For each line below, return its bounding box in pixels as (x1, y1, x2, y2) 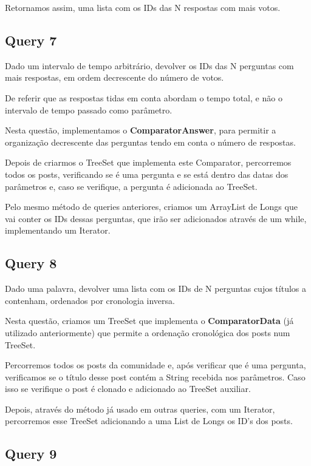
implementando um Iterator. (5, 224, 111, 237)
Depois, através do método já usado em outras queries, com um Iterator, (5, 402, 275, 415)
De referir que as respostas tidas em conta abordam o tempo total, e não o (5, 91, 282, 104)
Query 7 (5, 30, 57, 49)
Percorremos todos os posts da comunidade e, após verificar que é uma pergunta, (5, 359, 306, 371)
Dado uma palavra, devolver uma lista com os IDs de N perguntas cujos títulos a (5, 282, 306, 295)
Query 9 (5, 444, 57, 463)
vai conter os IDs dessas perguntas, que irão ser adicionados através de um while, (5, 212, 307, 225)
